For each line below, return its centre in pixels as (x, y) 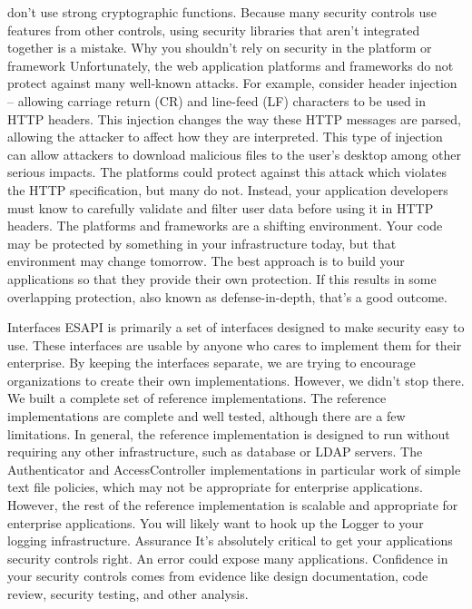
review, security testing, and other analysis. (128, 594)
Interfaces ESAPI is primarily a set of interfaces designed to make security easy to (236, 327)
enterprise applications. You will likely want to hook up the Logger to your (216, 522)
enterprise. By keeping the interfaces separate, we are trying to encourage (211, 363)
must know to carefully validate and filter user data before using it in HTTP (221, 207)
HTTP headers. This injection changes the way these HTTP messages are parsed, (234, 118)
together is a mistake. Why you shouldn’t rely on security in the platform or (220, 48)
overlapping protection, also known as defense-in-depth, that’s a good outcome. (227, 296)
